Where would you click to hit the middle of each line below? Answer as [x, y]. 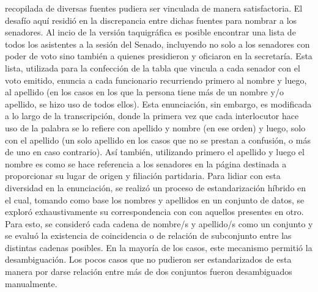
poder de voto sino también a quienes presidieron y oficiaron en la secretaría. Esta [159, 56]
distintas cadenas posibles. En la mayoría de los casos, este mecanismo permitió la [159, 247]
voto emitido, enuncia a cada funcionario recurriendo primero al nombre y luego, [156, 80]
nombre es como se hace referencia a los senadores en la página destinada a [146, 163]
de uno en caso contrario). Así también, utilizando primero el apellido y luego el [155, 152]
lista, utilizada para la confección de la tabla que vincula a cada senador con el [153, 68]
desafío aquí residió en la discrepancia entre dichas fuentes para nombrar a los [151, 20]
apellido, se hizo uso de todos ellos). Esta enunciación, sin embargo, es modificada [158, 104]
